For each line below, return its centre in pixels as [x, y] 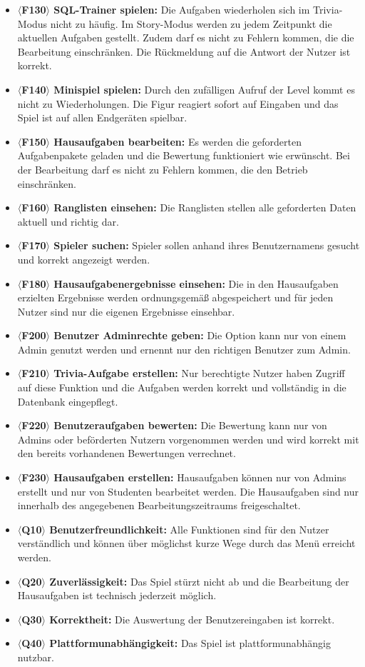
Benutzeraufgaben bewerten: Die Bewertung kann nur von [190, 425]
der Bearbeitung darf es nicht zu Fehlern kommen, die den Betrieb [163, 169]
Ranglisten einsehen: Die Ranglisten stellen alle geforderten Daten [205, 207]
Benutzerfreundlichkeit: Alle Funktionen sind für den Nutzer [189, 529]
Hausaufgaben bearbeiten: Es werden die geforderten [178, 141]
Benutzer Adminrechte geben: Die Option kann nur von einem [200, 335]
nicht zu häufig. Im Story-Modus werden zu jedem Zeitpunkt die [191, 23]
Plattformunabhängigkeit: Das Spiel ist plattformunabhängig [190, 643]
